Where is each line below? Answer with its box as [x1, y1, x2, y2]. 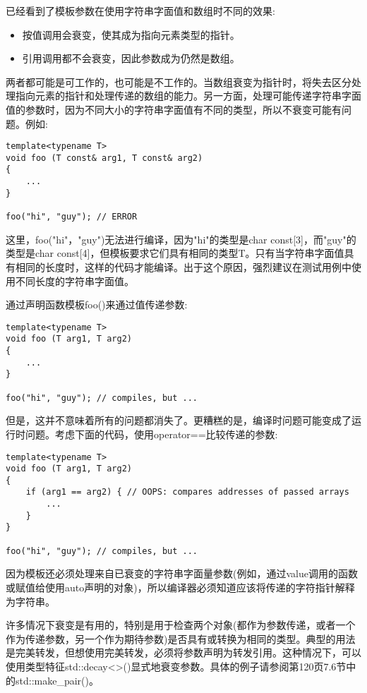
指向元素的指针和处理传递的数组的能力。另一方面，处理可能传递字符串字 [15, 88, 351, 103]
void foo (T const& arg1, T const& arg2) [6, 152, 203, 163]
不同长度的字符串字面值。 [15, 273, 134, 288]
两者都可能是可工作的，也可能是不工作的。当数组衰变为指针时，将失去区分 [6, 74, 351, 89]
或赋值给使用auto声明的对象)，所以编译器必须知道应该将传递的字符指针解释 [6, 580, 355, 594]
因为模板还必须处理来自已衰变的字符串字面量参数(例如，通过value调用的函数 [6, 566, 358, 581]
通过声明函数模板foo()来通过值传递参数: [6, 297, 188, 312]
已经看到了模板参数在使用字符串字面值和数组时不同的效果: [6, 4, 275, 18]
